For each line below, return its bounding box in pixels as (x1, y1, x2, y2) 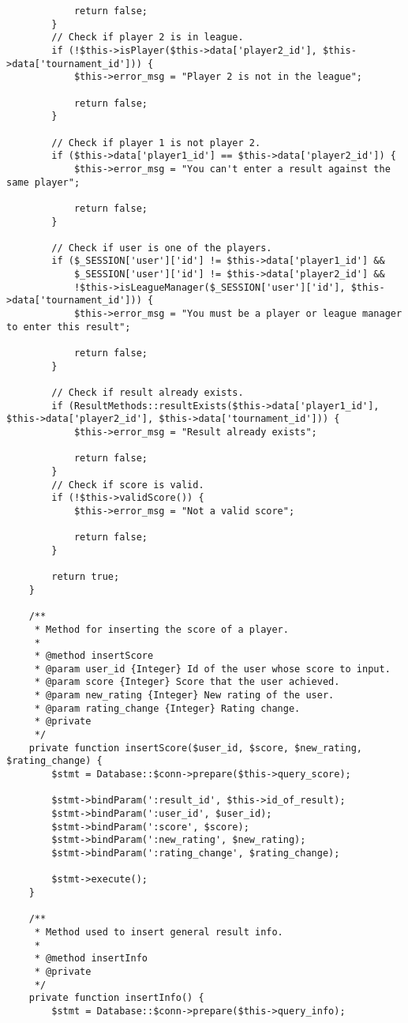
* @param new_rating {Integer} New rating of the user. (34, 690, 335, 701)
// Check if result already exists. (51, 387, 244, 399)
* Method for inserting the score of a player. (34, 623, 289, 635)
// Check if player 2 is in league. (51, 32, 244, 43)
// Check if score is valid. (51, 479, 204, 491)
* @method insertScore (34, 650, 154, 662)
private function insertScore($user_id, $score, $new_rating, (28, 742, 363, 754)
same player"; (6, 176, 80, 188)
